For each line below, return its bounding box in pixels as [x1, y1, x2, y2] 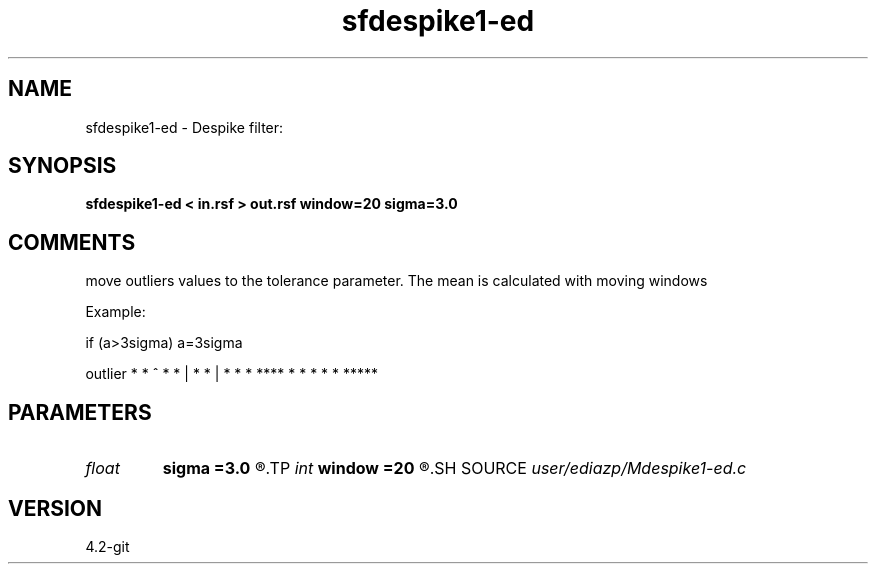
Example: [85, 303, 146, 321]
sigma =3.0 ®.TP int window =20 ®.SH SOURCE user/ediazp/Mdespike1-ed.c [162, 458, 747, 479]
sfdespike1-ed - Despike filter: [85, 118, 284, 136]
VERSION [8, 495, 103, 521]
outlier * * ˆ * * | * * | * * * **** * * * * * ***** [85, 365, 379, 383]
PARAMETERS [8, 399, 152, 425]
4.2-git [85, 537, 130, 555]
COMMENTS [8, 229, 136, 255]
